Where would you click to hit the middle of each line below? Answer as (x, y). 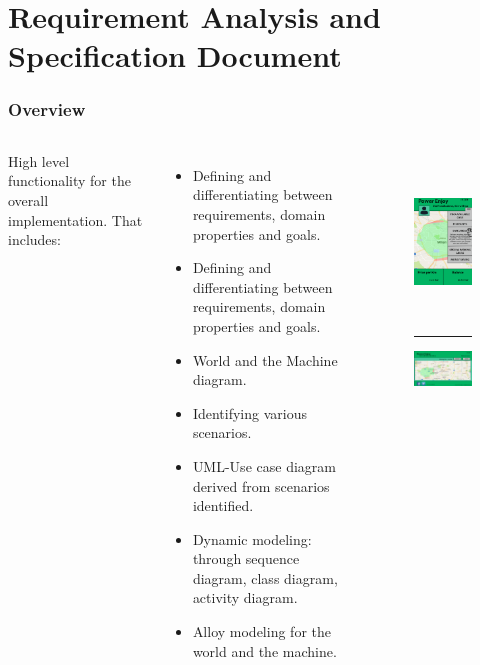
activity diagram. (245, 597)
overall (28, 199)
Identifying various (249, 412)
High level (39, 160)
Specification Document (175, 55)
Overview (47, 109)
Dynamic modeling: (252, 538)
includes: (34, 239)
